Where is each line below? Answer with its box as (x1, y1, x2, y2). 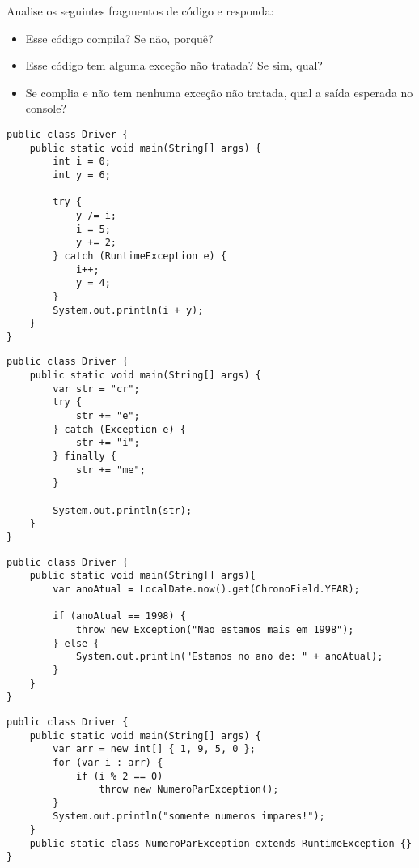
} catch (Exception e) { (53, 423, 186, 435)
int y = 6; (53, 169, 111, 181)
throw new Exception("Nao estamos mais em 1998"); (75, 623, 354, 635)
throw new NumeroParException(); (99, 784, 279, 796)
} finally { (53, 451, 117, 463)
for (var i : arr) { (53, 756, 163, 768)
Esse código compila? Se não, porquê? (25, 29, 214, 46)
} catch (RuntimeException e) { (53, 250, 227, 262)
